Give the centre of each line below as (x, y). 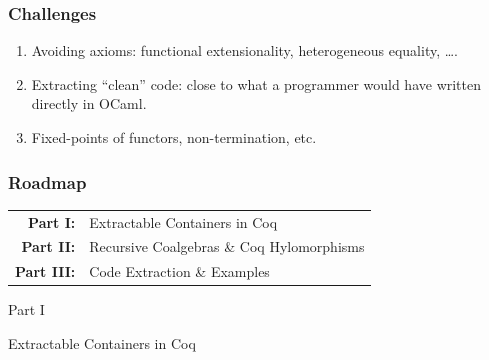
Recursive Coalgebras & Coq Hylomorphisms (227, 246)
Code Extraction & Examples (179, 271)
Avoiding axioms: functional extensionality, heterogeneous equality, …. (244, 50)
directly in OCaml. (89, 103)
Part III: (45, 271)
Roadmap (47, 181)
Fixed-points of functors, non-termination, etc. (174, 137)
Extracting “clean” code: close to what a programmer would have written (256, 83)
